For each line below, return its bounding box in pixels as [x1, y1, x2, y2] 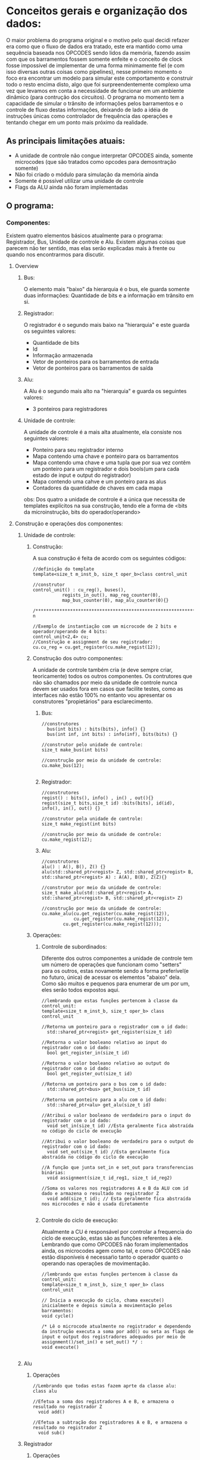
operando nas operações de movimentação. [41, 1260, 151, 1267]
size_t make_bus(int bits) [41, 747, 109, 753]
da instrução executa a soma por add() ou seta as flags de [41, 1329, 194, 1335]
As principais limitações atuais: [6, 136, 126, 146]
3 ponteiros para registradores [32, 405, 108, 413]
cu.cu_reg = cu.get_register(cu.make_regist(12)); [32, 644, 161, 650]
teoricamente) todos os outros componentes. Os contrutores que [32, 673, 192, 680]
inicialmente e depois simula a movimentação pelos [41, 1303, 173, 1309]
